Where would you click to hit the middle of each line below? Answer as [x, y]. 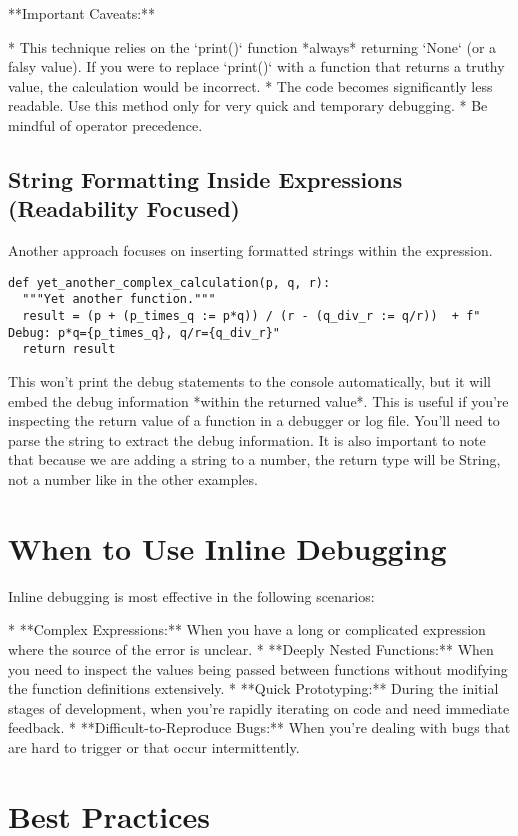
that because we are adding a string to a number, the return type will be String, [254, 459]
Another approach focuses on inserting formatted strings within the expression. [250, 250]
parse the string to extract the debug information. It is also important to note [247, 439]
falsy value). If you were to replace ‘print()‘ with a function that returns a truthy [256, 66]
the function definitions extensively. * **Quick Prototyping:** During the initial [253, 688]
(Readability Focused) [124, 208]
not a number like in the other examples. [133, 479]
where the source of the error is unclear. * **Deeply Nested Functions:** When [251, 648]
